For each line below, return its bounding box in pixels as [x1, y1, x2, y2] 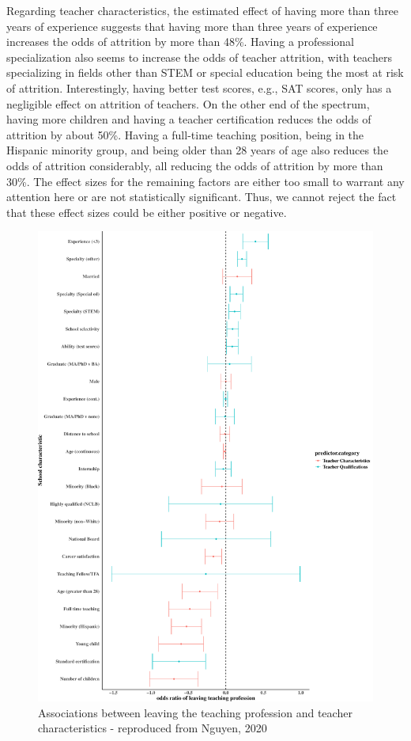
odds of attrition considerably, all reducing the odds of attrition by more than [6, 157, 383, 173]
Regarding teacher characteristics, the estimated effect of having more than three [6, 2, 399, 18]
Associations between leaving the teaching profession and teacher [38, 704, 353, 720]
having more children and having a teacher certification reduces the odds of [6, 111, 371, 127]
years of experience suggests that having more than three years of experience [6, 17, 378, 34]
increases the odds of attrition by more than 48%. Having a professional [6, 33, 354, 50]
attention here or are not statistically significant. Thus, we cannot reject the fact [6, 188, 397, 205]
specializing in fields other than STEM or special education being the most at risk [6, 64, 404, 81]
